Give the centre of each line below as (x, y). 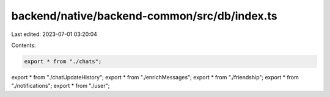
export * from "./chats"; (63, 61)
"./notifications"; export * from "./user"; (61, 86)
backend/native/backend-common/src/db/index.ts (144, 16)
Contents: (24, 45)
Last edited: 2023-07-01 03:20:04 (54, 34)
